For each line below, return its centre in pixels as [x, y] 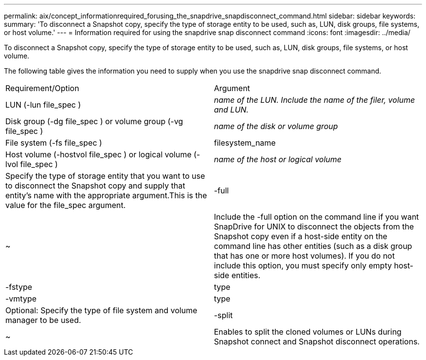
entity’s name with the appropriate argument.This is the [106, 195]
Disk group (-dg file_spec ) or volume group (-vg [94, 121]
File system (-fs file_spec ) [54, 143]
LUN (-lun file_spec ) [43, 105]
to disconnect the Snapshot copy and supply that [95, 186]
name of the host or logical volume [278, 159]
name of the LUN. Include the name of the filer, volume [315, 100]
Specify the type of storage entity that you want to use [105, 176]
